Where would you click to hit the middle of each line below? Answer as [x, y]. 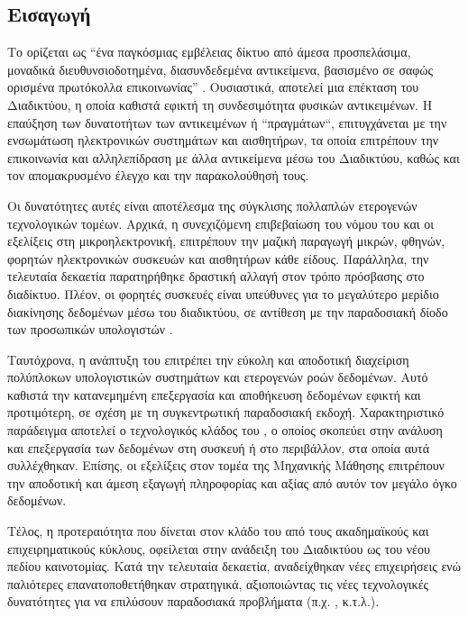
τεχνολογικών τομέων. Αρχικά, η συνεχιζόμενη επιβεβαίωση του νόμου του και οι [220, 223]
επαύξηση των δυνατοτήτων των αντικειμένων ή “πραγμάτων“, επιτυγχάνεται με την [227, 122]
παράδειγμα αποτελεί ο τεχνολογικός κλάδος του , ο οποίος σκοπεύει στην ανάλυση [225, 430]
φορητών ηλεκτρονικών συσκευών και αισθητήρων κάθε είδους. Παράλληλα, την [218, 258]
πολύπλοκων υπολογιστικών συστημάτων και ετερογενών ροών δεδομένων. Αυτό [218, 377]
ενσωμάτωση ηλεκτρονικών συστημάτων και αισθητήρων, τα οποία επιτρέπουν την [223, 140]
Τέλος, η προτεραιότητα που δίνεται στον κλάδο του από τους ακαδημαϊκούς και [218, 531]
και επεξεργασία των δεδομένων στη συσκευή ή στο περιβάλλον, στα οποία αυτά [218, 447]
